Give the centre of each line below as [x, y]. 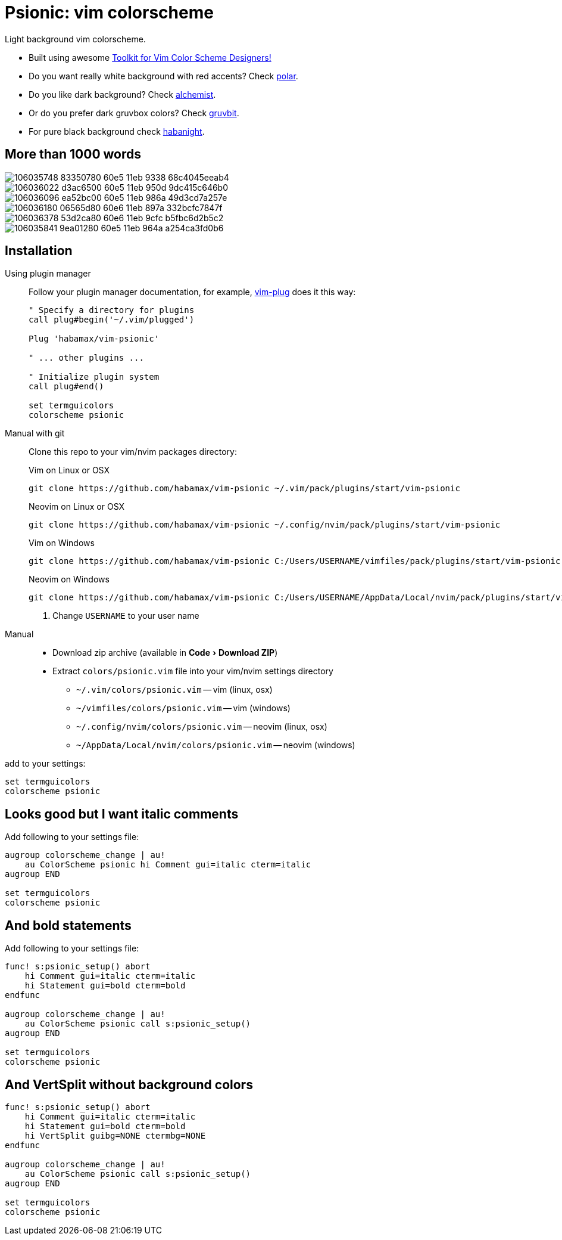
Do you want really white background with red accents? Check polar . [163, 76]
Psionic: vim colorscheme [109, 13]
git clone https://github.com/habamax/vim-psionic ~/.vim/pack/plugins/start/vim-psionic [244, 489]
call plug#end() [66, 387]
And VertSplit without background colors [129, 1084]
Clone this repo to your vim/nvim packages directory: [133, 452]
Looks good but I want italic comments [122, 814]
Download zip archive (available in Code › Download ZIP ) [165, 653]
